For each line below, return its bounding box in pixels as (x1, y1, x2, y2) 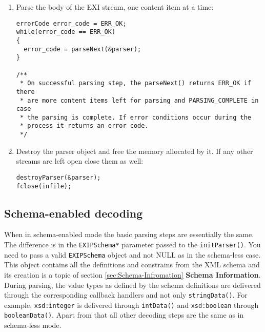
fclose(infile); (16, 182, 72, 190)
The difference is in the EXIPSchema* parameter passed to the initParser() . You (4, 239, 261, 250)
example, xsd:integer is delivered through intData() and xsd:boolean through (4, 299, 259, 310)
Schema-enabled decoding (4, 205, 143, 221)
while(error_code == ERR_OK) (16, 28, 116, 36)
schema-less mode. (4, 320, 62, 330)
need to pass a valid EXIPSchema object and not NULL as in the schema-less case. (4, 249, 261, 260)
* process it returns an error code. (19, 122, 149, 130)
